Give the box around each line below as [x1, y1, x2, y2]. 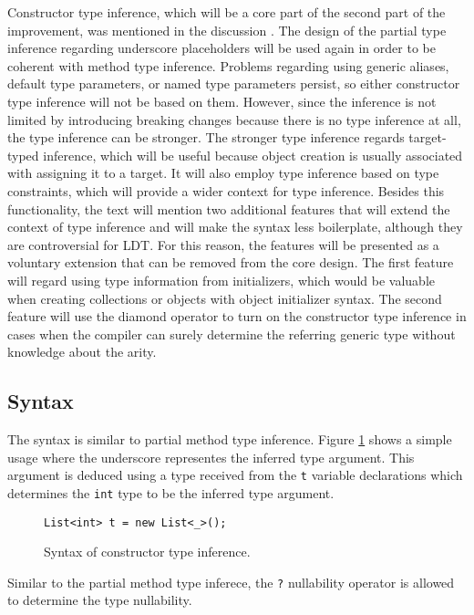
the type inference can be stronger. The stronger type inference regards [7, 128, 405, 147]
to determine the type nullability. [7, 590, 192, 610]
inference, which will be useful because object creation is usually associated [43, 145, 463, 164]
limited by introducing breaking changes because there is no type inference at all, [7, 109, 461, 129]
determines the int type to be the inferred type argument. [7, 483, 335, 502]
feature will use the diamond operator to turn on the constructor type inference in [7, 307, 467, 326]
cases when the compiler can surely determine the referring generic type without [7, 324, 456, 343]
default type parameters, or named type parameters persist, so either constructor [7, 74, 460, 93]
